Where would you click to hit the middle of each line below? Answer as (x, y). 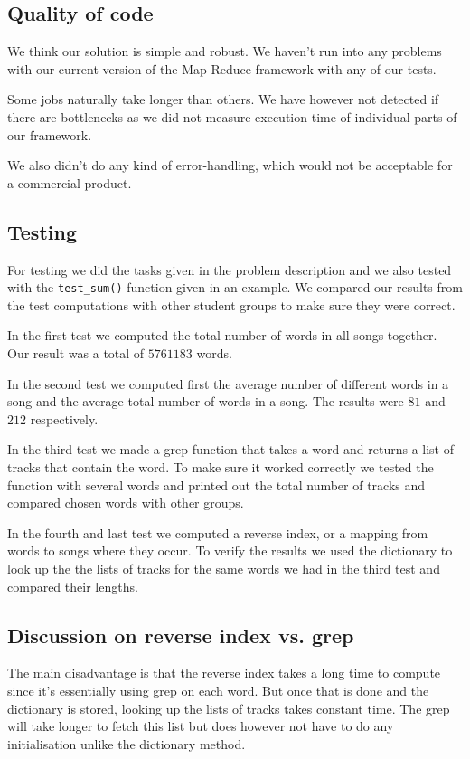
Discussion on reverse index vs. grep (181, 635)
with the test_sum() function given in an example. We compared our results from (235, 287)
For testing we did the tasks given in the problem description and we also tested (230, 269)
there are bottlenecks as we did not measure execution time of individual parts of (232, 116)
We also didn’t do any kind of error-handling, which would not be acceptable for (230, 165)
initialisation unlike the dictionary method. (127, 743)
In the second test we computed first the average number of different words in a (228, 383)
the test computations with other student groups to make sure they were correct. (231, 304)
